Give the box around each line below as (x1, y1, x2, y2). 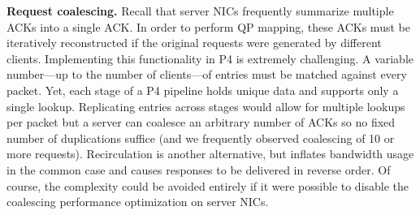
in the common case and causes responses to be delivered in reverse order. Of (6, 161, 391, 178)
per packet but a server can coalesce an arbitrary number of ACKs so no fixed (6, 114, 396, 131)
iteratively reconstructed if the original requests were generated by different (6, 34, 382, 51)
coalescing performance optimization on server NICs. (6, 193, 269, 210)
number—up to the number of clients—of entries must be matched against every (6, 66, 407, 83)
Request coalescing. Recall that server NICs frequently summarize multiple (6, 2, 394, 19)
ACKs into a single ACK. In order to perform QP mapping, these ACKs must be (6, 18, 410, 35)
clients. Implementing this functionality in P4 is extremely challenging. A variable (6, 49, 414, 67)
